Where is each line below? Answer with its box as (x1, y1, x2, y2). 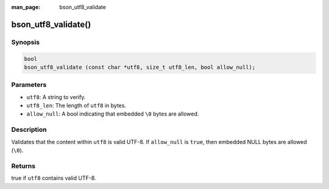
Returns (11, 162, 36, 170)
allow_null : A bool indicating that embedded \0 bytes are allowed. (26, 110, 199, 118)
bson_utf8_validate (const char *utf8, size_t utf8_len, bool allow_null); (24, 64, 256, 70)
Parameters (11, 81, 47, 89)
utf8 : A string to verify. (26, 93, 86, 100)
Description (11, 125, 47, 134)
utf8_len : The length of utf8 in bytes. (26, 102, 127, 109)
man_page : (11, 4, 41, 10)
